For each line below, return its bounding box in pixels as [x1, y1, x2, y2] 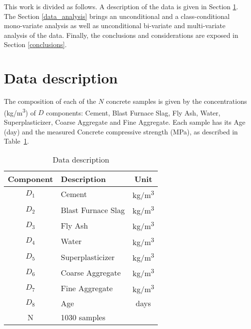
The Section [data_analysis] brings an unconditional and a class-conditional [4, 11, 230, 21]
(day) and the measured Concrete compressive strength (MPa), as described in [4, 126, 238, 136]
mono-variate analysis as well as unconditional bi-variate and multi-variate [4, 20, 226, 31]
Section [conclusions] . [4, 39, 67, 49]
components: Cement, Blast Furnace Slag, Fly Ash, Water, [46, 107, 220, 117]
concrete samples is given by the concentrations [106, 96, 247, 106]
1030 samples [61, 312, 105, 323]
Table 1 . [4, 136, 29, 146]
